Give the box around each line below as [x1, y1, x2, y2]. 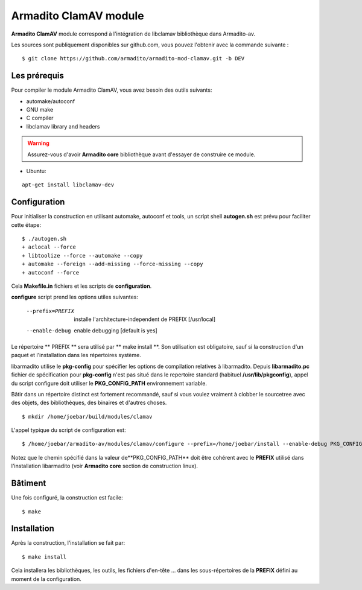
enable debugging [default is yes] [74, 326, 158, 334]
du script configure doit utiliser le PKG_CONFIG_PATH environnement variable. [11, 379, 208, 387]
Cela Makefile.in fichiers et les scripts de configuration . [11, 282, 152, 290]
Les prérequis [11, 71, 65, 81]
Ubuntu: [26, 167, 46, 174]
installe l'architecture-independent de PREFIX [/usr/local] [74, 316, 216, 323]
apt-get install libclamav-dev [22, 182, 115, 188]
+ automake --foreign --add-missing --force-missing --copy [22, 261, 203, 268]
